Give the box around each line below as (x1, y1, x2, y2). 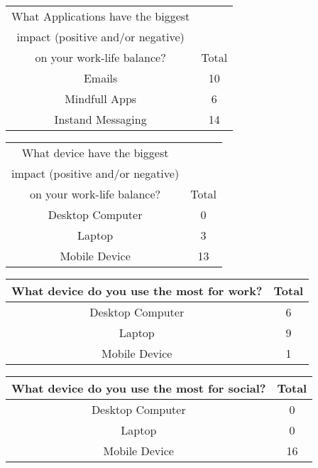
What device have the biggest (21, 144, 169, 161)
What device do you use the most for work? (11, 282, 263, 299)
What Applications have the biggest (11, 8, 190, 24)
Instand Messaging (54, 111, 147, 127)
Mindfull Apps (65, 90, 137, 107)
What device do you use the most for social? (11, 380, 266, 396)
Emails (83, 70, 118, 86)
